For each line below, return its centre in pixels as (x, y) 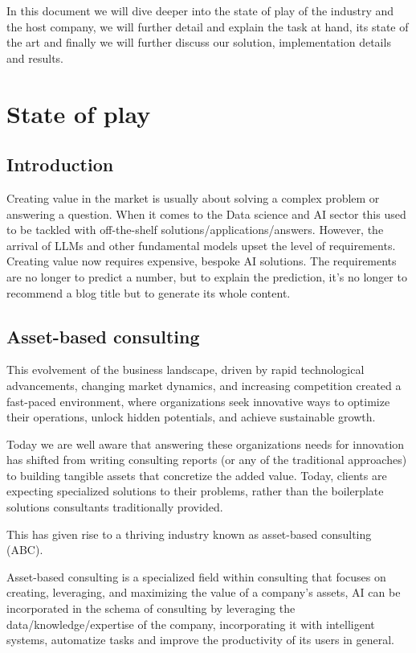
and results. (35, 57)
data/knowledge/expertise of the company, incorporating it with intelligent (191, 624)
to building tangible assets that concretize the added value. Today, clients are (197, 475)
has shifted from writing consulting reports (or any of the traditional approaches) (207, 460)
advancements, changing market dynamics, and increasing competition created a (204, 385)
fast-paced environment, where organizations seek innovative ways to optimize (198, 401)
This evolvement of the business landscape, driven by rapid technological (186, 370)
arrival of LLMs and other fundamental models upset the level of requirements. (201, 245)
